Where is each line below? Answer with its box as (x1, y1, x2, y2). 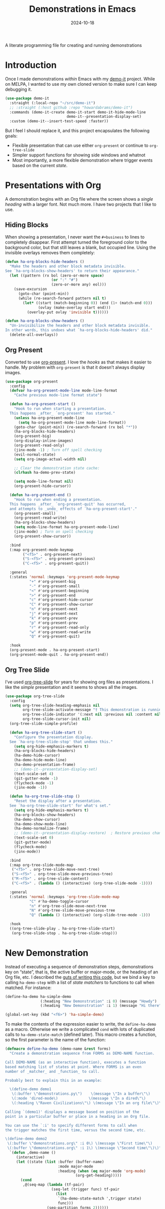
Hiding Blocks (5, 221, 49, 229)
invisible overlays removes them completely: (5, 249, 95, 255)
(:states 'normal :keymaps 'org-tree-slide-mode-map (9, 894, 120, 899)
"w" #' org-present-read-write (29, 630, 91, 635)
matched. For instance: (5, 985, 52, 991)
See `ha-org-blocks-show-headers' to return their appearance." (5, 268, 139, 273)
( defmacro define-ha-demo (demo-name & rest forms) (5, 1046, 111, 1051)
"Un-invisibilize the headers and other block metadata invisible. (9, 323, 151, 328)
